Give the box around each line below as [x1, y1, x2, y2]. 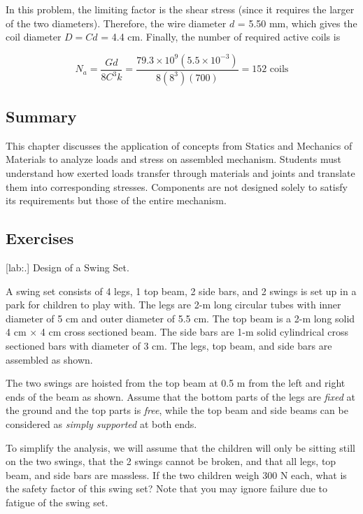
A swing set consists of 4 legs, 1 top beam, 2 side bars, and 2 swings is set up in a [6, 283, 357, 298]
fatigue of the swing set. [6, 494, 108, 509]
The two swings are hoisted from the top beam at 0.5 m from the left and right [6, 376, 346, 390]
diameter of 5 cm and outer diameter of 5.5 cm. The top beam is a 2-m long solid [6, 310, 355, 325]
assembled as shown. [6, 352, 93, 366]
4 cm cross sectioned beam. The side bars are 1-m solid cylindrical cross [40, 324, 348, 339]
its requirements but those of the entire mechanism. [6, 193, 227, 208]
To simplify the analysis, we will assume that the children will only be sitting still [6, 440, 355, 455]
